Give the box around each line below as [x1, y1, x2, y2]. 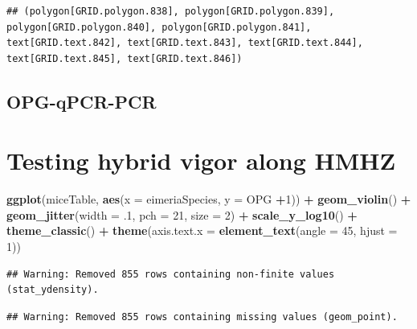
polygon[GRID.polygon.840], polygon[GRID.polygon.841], [6, 21, 312, 33]
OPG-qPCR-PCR [6, 88, 157, 113]
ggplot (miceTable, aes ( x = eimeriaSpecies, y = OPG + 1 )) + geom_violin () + [6, 191, 411, 208]
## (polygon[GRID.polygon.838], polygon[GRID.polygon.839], [6, 6, 335, 17]
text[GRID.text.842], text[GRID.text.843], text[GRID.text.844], [6, 37, 363, 49]
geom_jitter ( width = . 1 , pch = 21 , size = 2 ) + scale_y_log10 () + [6, 206, 358, 223]
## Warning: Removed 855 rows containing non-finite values [6, 268, 335, 280]
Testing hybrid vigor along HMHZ [6, 144, 396, 177]
